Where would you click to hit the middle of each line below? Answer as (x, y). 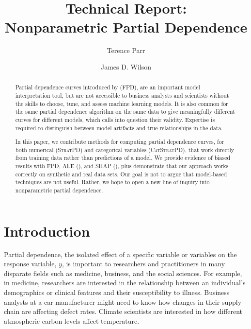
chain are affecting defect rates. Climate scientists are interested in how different (123, 311)
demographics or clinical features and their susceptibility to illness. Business (117, 292)
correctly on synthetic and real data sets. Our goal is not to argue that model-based (121, 174)
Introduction (47, 231)
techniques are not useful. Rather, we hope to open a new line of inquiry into (112, 182)
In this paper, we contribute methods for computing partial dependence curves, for (120, 142)
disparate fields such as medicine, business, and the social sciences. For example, (123, 273)
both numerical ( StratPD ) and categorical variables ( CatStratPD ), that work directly (125, 149)
